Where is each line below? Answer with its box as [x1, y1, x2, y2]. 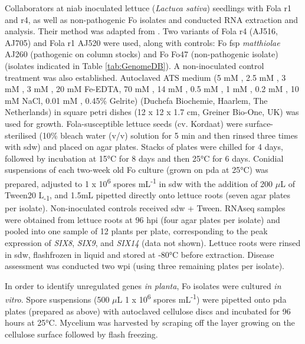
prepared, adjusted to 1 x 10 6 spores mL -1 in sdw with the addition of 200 [5, 175, 273, 189]
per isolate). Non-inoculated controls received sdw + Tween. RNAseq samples [5, 202, 286, 214]
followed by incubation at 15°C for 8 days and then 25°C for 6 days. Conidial [5, 152, 284, 164]
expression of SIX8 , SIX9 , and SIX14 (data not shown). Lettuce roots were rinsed [5, 237, 301, 249]
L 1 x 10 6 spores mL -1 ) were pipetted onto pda [117, 291, 287, 306]
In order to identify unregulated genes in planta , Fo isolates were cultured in [5, 279, 281, 291]
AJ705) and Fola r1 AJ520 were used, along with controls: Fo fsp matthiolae [5, 36, 280, 48]
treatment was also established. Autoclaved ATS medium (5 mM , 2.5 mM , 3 [5, 71, 286, 83]
